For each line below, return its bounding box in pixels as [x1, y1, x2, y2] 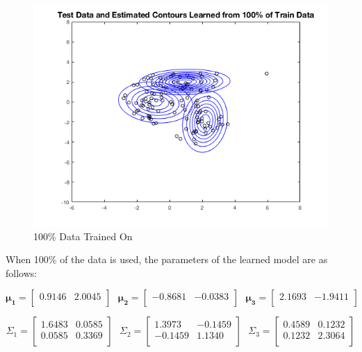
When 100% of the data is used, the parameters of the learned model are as [6, 252, 328, 267]
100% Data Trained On [33, 228, 133, 243]
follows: [6, 265, 38, 280]
